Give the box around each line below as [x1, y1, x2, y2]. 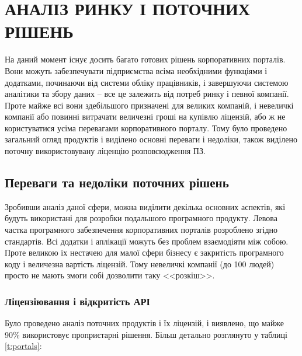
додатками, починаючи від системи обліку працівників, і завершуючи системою [5, 76, 289, 88]
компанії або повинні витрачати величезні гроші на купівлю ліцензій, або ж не [5, 110, 286, 123]
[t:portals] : [5, 340, 42, 352]
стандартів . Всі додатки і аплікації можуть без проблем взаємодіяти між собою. [5, 235, 289, 247]
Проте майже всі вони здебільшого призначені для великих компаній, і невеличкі [5, 99, 294, 111]
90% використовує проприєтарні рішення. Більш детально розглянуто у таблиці [5, 328, 287, 340]
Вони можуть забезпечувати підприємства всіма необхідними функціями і [5, 64, 268, 76]
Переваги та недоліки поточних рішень [5, 173, 229, 191]
